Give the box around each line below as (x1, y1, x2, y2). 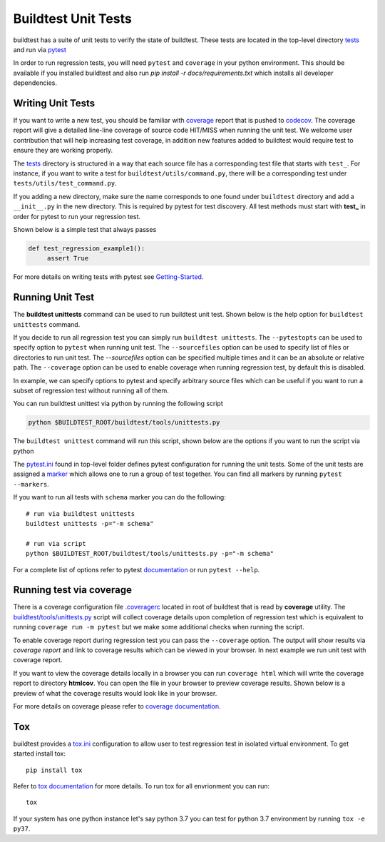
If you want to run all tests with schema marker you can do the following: (13, 493, 226, 502)
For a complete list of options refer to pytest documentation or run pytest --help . (13, 565, 260, 574)
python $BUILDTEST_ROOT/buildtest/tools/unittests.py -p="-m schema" (26, 549, 274, 558)
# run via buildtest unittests (26, 509, 135, 517)
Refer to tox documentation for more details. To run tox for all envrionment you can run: (13, 782, 270, 791)
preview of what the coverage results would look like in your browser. (13, 689, 217, 697)
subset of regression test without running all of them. (13, 386, 169, 395)
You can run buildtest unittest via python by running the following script (13, 400, 224, 408)
